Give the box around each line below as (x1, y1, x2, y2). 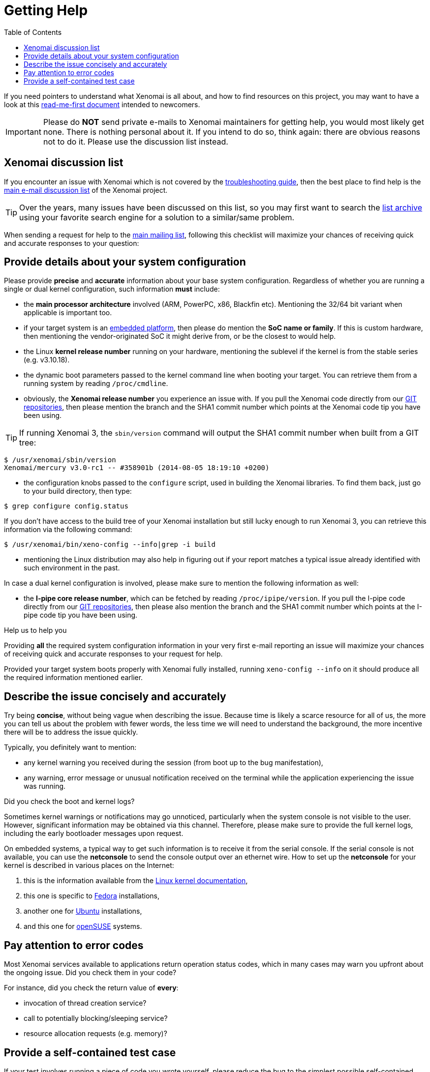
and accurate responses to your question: (4, 238, 139, 247)
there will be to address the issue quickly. (4, 728, 138, 737)
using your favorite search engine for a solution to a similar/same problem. (19, 212, 295, 222)
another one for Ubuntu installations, (24, 907, 142, 916)
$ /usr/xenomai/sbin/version (4, 456, 116, 464)
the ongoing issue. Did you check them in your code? (4, 968, 177, 977)
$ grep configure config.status (4, 502, 128, 510)
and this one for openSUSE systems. (24, 922, 142, 931)
